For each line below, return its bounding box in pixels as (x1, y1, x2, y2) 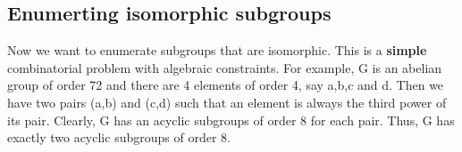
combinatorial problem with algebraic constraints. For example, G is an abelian (7, 58, 442, 76)
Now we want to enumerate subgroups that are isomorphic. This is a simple (7, 41, 427, 60)
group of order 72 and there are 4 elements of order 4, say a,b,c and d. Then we (7, 76, 444, 94)
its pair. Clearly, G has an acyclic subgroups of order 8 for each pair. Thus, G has (7, 110, 455, 129)
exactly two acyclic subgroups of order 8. (7, 128, 231, 147)
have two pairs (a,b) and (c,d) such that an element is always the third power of (7, 92, 447, 111)
